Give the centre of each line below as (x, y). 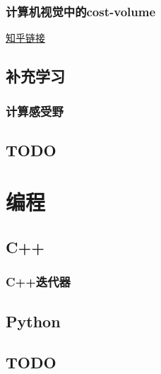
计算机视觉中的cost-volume (81, 11)
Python (33, 321)
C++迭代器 (38, 282)
